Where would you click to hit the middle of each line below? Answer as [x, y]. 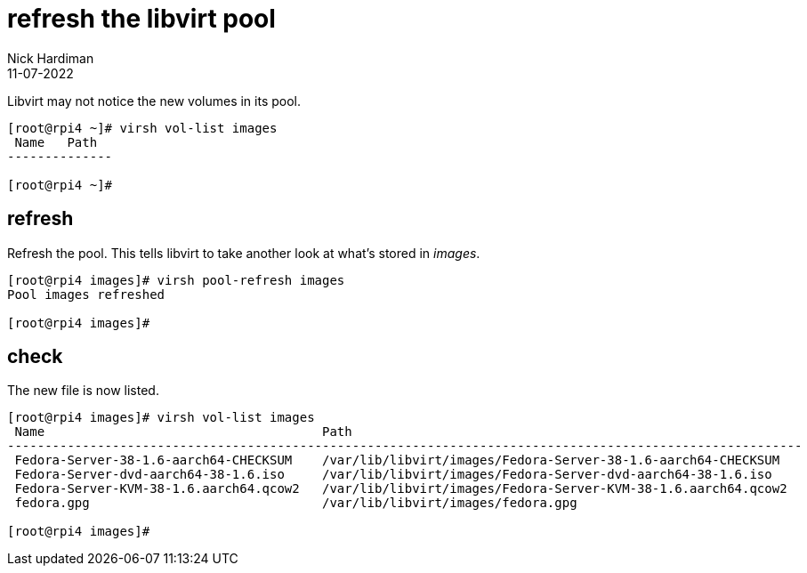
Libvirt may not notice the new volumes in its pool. [154, 101]
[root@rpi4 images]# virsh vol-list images [161, 418]
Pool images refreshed [86, 294]
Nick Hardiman [51, 58]
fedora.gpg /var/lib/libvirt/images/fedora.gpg [296, 503]
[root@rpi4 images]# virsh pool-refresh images [176, 280]
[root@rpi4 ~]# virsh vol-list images [142, 128]
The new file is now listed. [83, 391]
